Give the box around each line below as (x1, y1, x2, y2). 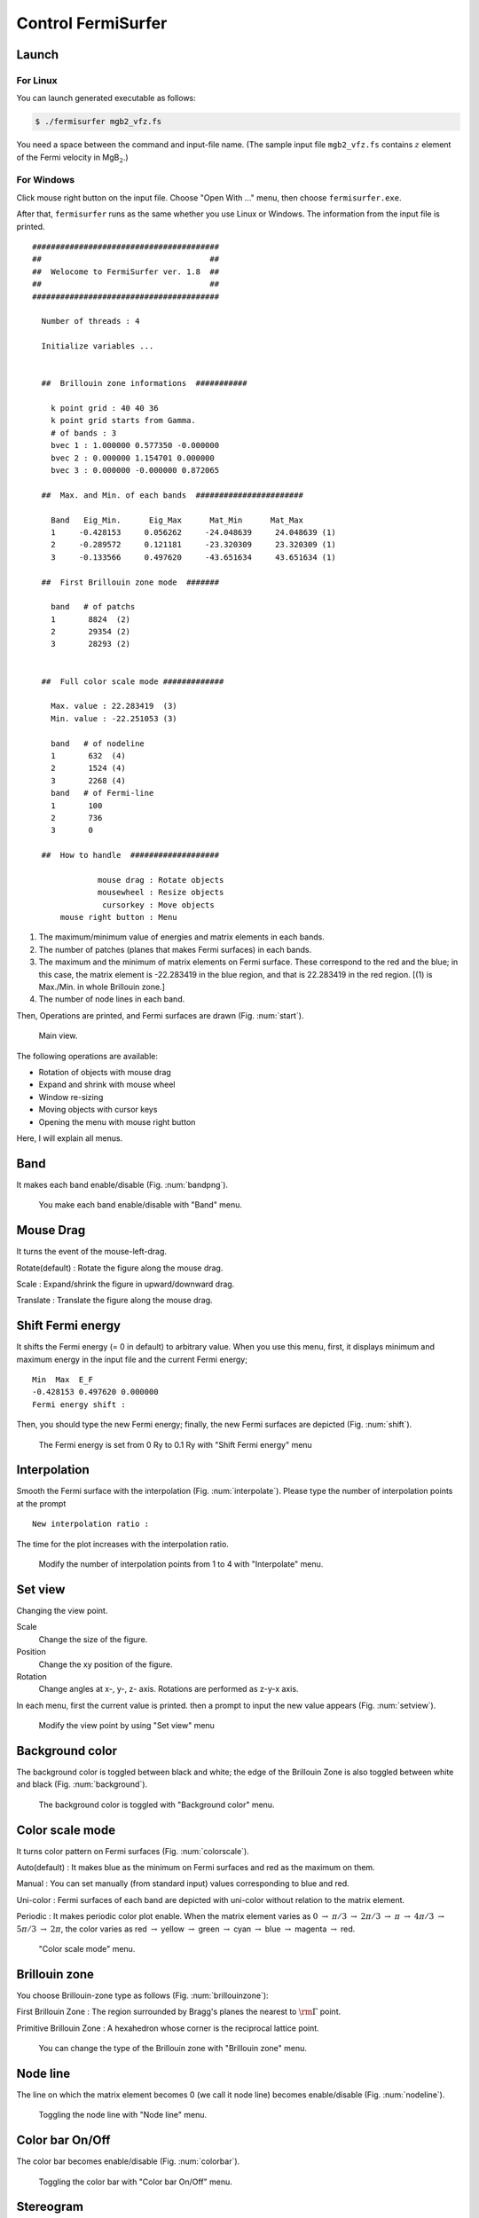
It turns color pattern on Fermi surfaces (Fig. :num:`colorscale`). (16, 1845, 250, 1856)
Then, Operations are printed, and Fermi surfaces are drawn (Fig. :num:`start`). (16, 1010, 304, 1020)
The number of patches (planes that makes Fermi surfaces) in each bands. (38, 944, 312, 955)
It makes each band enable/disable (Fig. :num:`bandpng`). (16, 1179, 229, 1190)
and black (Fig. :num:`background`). (16, 1779, 148, 1789)
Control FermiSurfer (16, 13, 168, 33)
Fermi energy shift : (32, 1399, 126, 1410)
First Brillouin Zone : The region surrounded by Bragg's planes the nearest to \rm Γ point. (16, 2006, 342, 2017)
